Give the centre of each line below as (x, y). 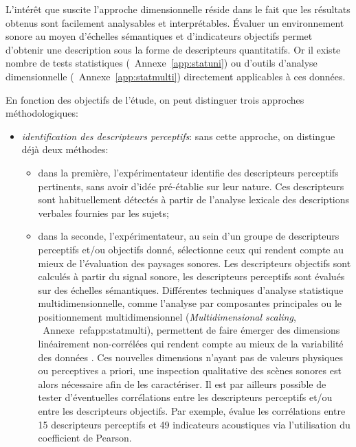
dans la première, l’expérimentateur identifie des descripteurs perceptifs (188, 172)
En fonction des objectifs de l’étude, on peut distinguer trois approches (155, 99)
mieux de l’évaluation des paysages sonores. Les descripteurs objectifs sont (194, 263)
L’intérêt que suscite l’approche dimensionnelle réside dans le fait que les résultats (178, 9)
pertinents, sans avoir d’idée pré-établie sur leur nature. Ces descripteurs (191, 186)
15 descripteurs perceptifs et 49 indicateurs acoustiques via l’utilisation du (194, 424)
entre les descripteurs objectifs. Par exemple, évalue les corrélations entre (192, 411)
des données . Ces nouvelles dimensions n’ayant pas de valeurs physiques (190, 357)
